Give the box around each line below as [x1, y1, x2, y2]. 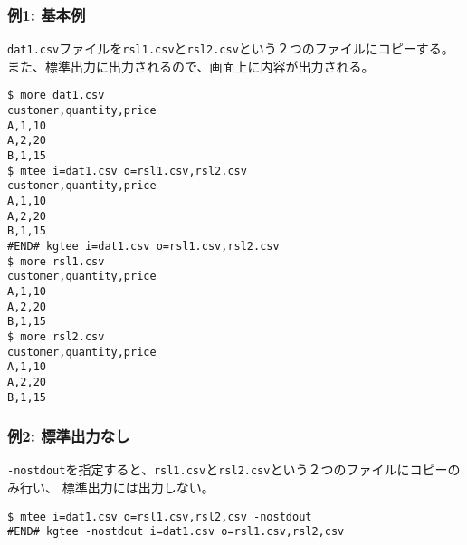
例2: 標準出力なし [7, 425, 130, 447]
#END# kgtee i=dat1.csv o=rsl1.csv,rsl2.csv [7, 240, 280, 253]
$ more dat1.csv [7, 89, 105, 102]
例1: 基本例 [7, 3, 86, 25]
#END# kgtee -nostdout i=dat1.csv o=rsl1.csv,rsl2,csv [7, 525, 345, 539]
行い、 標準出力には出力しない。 [19, 478, 214, 497]
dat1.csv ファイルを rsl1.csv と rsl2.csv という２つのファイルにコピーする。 [7, 39, 454, 58]
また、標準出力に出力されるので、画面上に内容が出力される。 [7, 56, 375, 75]
